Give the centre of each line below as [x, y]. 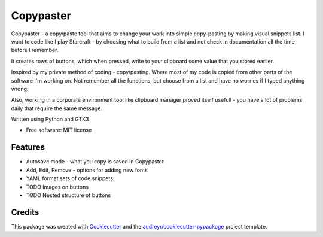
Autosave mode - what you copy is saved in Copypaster [95, 162]
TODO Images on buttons [57, 187]
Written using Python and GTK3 [50, 119]
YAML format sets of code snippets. [70, 178]
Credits [25, 212]
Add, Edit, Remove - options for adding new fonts [87, 170]
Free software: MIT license [59, 130]
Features [28, 148]
